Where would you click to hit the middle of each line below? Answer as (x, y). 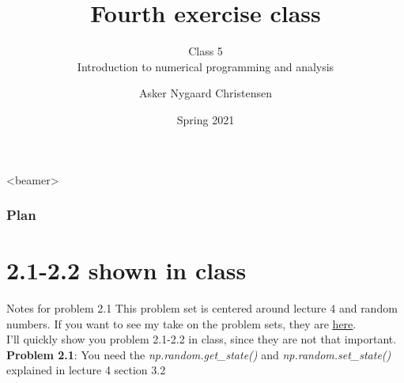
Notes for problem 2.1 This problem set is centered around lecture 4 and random (202, 308)
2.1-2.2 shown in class (126, 270)
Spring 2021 (206, 119)
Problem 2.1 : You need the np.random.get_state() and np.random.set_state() (199, 354)
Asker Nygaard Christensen (206, 93)
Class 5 (206, 51)
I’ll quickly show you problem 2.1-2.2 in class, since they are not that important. (202, 339)
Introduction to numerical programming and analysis (206, 66)
